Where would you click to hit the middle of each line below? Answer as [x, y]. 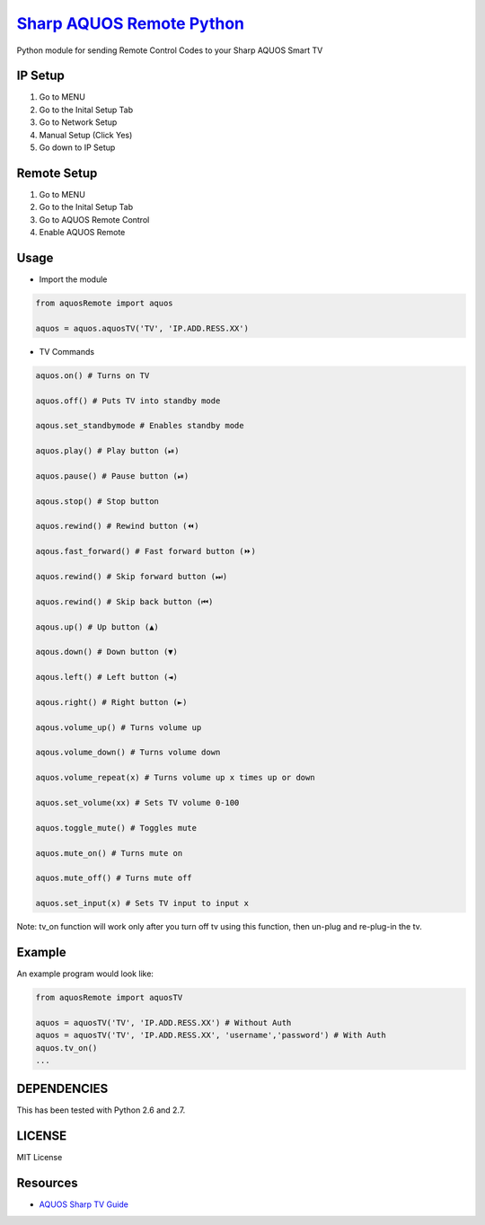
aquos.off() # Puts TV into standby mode [128, 401]
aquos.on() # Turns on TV [93, 375]
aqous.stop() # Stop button [97, 501]
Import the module [73, 279]
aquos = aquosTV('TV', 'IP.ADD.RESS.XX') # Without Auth [163, 1022]
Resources [47, 1183]
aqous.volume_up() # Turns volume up [119, 727]
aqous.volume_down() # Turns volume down [128, 753]
